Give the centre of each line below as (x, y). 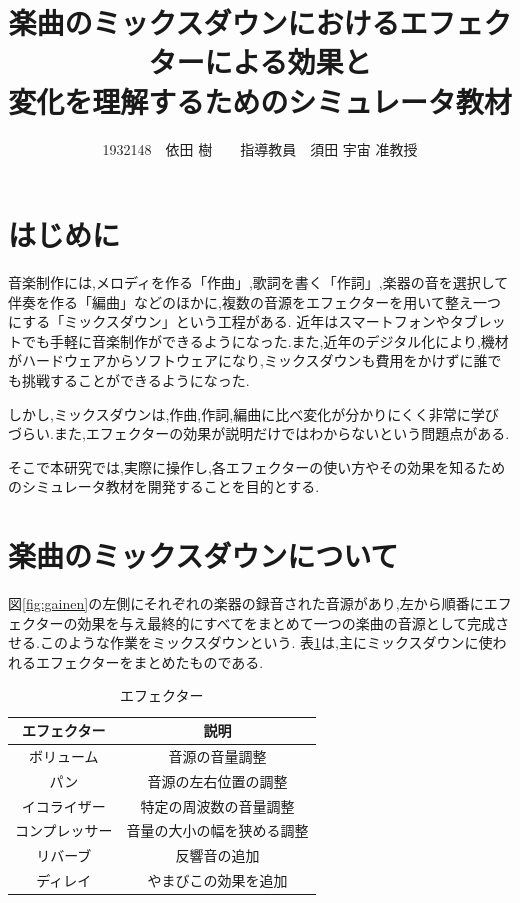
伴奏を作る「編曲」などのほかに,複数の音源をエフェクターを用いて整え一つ (254, 301)
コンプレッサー (64, 830)
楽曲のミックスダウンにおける (204, 22)
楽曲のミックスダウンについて (203, 555)
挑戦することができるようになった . (135, 380)
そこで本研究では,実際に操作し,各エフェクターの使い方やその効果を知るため (257, 466)
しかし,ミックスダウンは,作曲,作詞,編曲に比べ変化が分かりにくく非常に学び (253, 413)
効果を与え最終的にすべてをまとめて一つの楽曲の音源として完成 (286, 622)
